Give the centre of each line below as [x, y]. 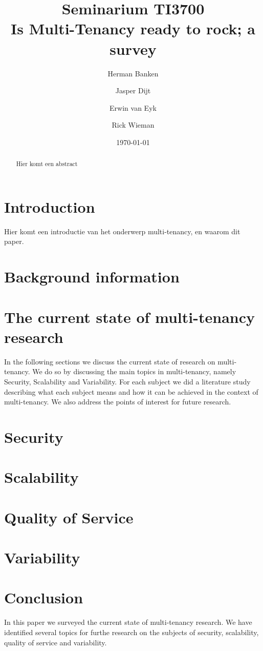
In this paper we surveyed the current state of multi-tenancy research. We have [128, 622]
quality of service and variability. [56, 642]
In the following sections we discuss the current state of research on [110, 361]
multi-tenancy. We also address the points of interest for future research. [118, 402]
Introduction [50, 206]
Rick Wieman [133, 125]
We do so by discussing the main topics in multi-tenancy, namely [134, 371]
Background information [92, 277]
